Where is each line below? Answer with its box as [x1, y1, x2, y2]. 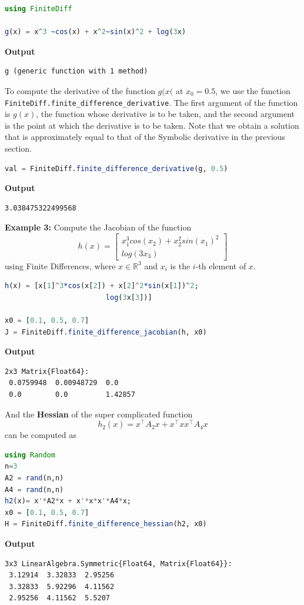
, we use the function [215, 84, 290, 96]
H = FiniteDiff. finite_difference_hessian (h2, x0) [5, 520, 207, 529]
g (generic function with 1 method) [5, 67, 148, 76]
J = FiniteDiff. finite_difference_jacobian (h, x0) [5, 327, 207, 336]
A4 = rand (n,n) [5, 485, 64, 494]
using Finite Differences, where [5, 259, 116, 272]
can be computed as [5, 429, 76, 441]
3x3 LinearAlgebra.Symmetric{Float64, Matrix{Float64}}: [5, 559, 232, 568]
